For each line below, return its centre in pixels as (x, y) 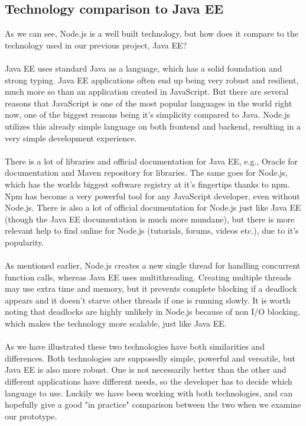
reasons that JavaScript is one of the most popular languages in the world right (149, 103)
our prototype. (31, 416)
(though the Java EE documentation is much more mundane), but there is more (150, 219)
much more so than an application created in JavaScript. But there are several (147, 91)
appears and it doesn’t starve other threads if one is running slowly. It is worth (148, 300)
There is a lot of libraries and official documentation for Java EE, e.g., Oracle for (152, 161)
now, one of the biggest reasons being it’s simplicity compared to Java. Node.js (147, 114)
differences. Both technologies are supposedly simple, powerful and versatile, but (150, 358)
